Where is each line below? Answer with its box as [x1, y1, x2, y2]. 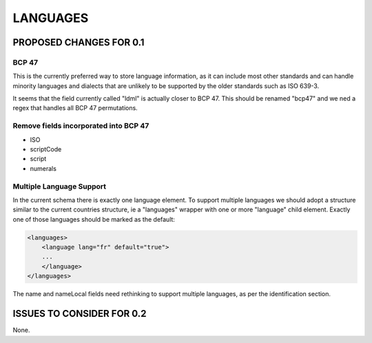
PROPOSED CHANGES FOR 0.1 [12, 37, 145, 48]
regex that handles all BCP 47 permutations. [12, 104, 138, 112]
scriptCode [30, 145, 62, 154]
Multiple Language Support [12, 181, 107, 191]
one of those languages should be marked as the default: [12, 215, 176, 223]
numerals [30, 164, 56, 172]
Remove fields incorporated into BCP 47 [12, 121, 149, 131]
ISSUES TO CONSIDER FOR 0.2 [12, 308, 147, 320]
